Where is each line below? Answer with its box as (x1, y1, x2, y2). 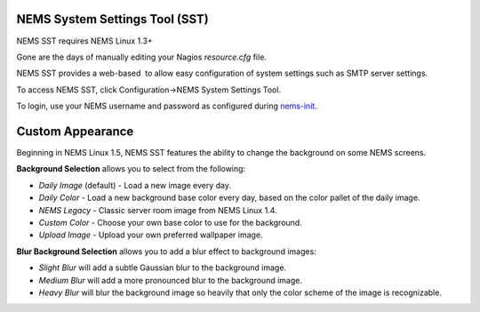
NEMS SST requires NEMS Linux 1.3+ (16, 36, 153, 46)
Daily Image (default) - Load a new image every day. (38, 180, 231, 190)
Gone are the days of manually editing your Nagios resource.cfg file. (16, 52, 267, 62)
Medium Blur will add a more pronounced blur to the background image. (38, 275, 302, 285)
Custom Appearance (16, 124, 134, 139)
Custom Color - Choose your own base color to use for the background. (38, 217, 302, 228)
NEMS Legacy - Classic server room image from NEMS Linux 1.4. (38, 204, 277, 215)
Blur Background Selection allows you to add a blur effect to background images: (16, 245, 317, 257)
